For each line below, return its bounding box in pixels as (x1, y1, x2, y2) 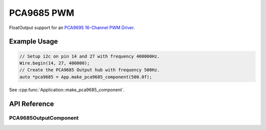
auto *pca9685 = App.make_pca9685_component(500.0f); (19, 74, 152, 80)
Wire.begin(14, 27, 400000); (19, 60, 90, 66)
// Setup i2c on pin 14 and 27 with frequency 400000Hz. (19, 53, 160, 59)
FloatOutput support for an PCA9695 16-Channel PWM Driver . (9, 25, 135, 31)
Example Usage (9, 37, 58, 46)
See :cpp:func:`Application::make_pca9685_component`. (9, 87, 125, 93)
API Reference (9, 99, 54, 108)
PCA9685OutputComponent (9, 115, 79, 122)
